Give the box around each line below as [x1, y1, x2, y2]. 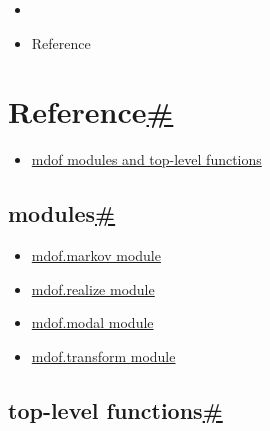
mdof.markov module [31, 245, 161, 266]
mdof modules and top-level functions [31, 149, 262, 170]
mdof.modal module [31, 312, 154, 333]
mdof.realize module [31, 278, 155, 299]
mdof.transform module [31, 345, 176, 366]
